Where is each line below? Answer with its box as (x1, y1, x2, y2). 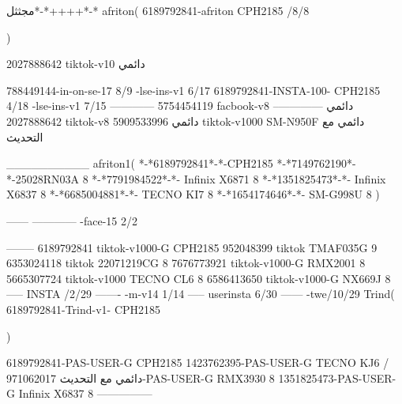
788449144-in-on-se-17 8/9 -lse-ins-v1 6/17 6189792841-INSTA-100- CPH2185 (6, 81, 381, 98)
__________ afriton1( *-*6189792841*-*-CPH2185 (6, 155, 273, 172)
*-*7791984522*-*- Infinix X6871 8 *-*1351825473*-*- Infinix (92, 170, 386, 187)
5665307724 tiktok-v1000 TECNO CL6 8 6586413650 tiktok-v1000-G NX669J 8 (6, 270, 391, 286)
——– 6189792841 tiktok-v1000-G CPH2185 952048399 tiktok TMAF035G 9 (6, 239, 378, 255)
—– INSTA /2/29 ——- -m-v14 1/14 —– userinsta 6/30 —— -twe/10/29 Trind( (6, 285, 395, 302)
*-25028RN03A (6, 170, 79, 187)
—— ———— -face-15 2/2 (6, 212, 138, 228)
